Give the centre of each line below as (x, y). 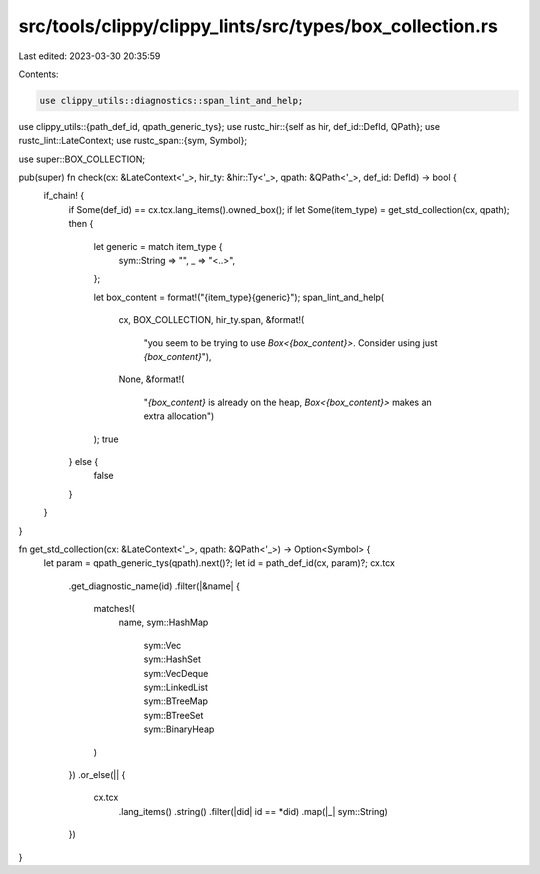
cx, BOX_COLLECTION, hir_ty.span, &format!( (211, 320)
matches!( (114, 609)
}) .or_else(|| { (97, 774)
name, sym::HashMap (163, 622)
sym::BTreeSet (173, 715)
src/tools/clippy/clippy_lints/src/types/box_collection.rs (258, 26)
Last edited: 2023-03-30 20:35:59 (89, 56)
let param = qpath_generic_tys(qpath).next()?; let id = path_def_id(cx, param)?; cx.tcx (219, 563)
